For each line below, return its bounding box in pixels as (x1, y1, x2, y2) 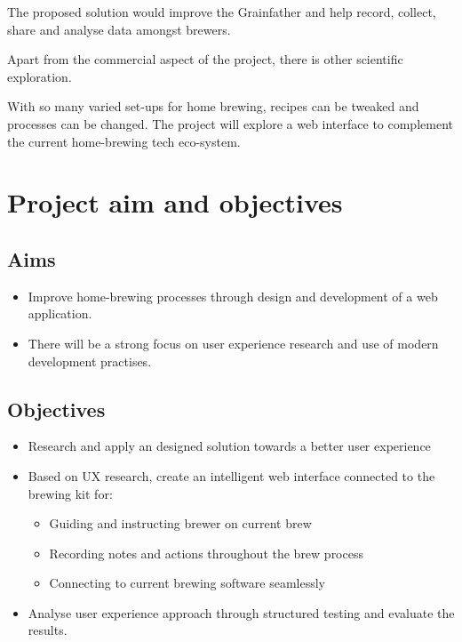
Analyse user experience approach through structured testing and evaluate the (28, 603, 455, 622)
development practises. (28, 351, 152, 370)
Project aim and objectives (7, 184, 343, 221)
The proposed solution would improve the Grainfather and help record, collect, (7, 3, 436, 20)
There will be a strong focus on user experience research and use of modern (28, 333, 439, 352)
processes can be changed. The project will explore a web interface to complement (7, 114, 453, 132)
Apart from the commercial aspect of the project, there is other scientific (7, 50, 403, 68)
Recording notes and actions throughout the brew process (49, 543, 363, 562)
